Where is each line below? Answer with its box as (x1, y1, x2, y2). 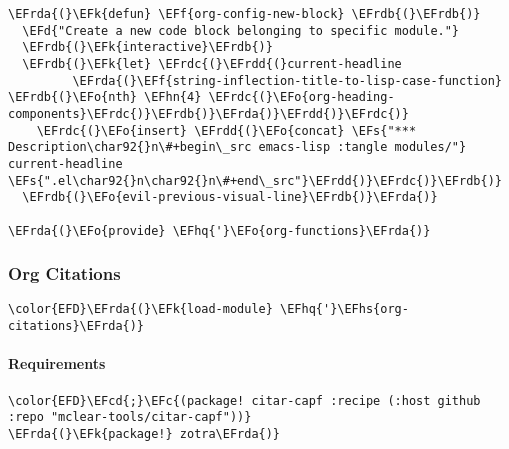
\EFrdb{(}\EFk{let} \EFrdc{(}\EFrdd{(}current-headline (22, 56, 402, 71)
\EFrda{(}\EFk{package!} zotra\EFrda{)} (8, 426, 281, 441)
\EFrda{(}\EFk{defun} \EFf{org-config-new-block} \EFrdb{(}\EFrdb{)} (8, 7, 481, 21)
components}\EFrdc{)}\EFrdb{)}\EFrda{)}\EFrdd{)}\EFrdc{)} (8, 106, 409, 121)
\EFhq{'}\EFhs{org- (280, 302, 409, 317)
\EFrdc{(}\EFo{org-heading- (208, 90, 395, 105)
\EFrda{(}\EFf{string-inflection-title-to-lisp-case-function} (72, 73, 502, 88)
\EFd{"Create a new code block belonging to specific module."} (22, 23, 460, 38)
